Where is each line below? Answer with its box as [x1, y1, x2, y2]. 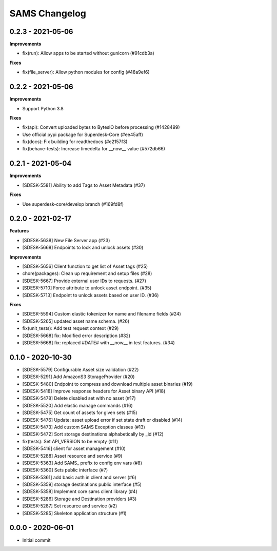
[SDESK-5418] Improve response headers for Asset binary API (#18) [22, 388, 166, 395]
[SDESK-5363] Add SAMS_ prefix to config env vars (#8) [22, 460, 143, 466]
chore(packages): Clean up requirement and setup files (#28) [22, 270, 152, 277]
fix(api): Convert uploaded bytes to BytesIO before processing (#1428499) [22, 124, 180, 130]
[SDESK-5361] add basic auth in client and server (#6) [22, 474, 137, 480]
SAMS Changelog [9, 8, 87, 19]
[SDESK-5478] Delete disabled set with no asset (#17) [22, 395, 136, 401]
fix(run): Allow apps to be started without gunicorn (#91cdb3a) [22, 50, 155, 56]
